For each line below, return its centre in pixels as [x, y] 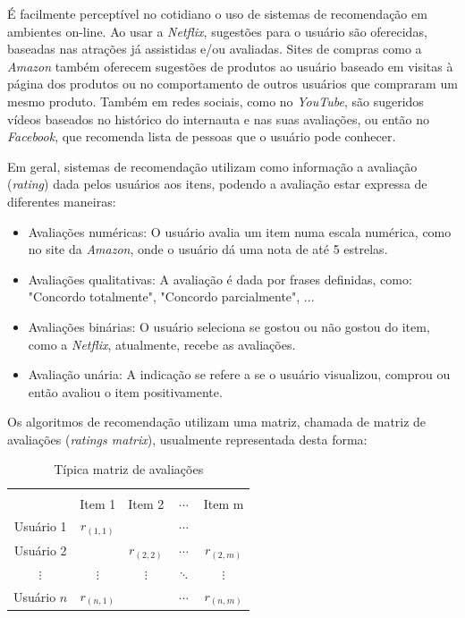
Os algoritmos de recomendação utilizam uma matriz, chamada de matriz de [217, 422]
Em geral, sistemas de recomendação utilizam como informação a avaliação [212, 166]
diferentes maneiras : [62, 201]
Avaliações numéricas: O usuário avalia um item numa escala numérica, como [240, 231]
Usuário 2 [40, 550]
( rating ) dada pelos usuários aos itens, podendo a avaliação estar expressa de [217, 184]
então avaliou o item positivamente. [125, 391]
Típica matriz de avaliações [129, 469]
